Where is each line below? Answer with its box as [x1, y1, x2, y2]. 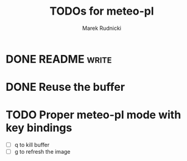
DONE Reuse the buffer [5, 80, 125, 94]
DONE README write [5, 52, 112, 66]
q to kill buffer [14, 141, 50, 149]
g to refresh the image [14, 148, 71, 156]
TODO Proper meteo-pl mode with [5, 108, 182, 122]
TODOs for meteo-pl [49, 4, 154, 18]
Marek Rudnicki [82, 24, 121, 32]
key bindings [5, 121, 72, 135]
